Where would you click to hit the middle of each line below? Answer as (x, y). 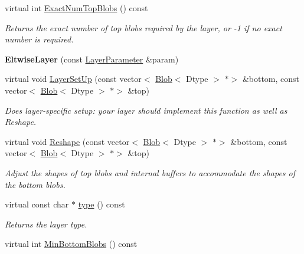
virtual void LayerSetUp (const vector (73, 79)
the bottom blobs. (35, 184)
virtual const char (37, 204)
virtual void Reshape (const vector (67, 141)
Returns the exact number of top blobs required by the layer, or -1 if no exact (143, 27)
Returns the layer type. (46, 224)
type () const (102, 204)
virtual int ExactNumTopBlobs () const (76, 8)
